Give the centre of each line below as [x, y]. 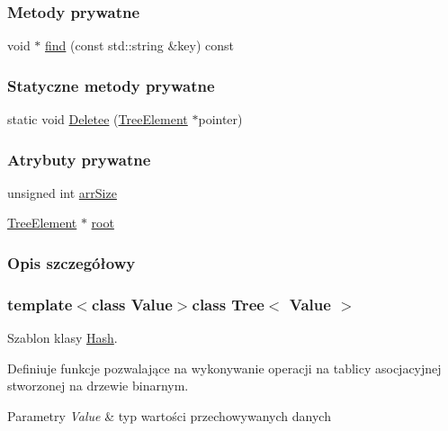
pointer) [220, 119]
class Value [132, 304]
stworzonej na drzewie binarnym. [98, 386]
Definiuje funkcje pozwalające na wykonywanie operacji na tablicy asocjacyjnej [224, 368]
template [40, 304]
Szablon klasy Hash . [63, 338]
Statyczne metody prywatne [111, 85]
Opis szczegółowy [72, 262]
